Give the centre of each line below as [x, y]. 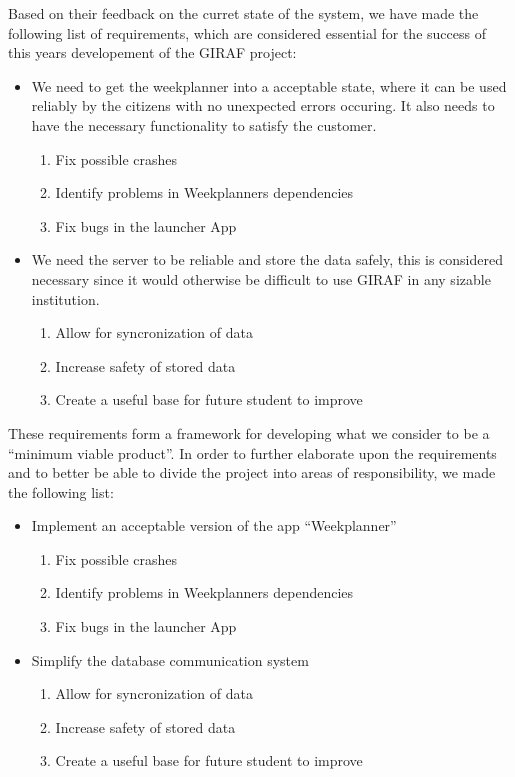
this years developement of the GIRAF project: [152, 52]
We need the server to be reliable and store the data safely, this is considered [267, 259]
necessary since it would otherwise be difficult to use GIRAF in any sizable [261, 278]
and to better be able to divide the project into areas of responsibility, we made [252, 472]
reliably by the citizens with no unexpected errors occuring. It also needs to [263, 105]
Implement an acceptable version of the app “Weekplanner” [214, 525]
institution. [65, 298]
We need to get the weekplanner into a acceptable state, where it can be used [269, 85]
